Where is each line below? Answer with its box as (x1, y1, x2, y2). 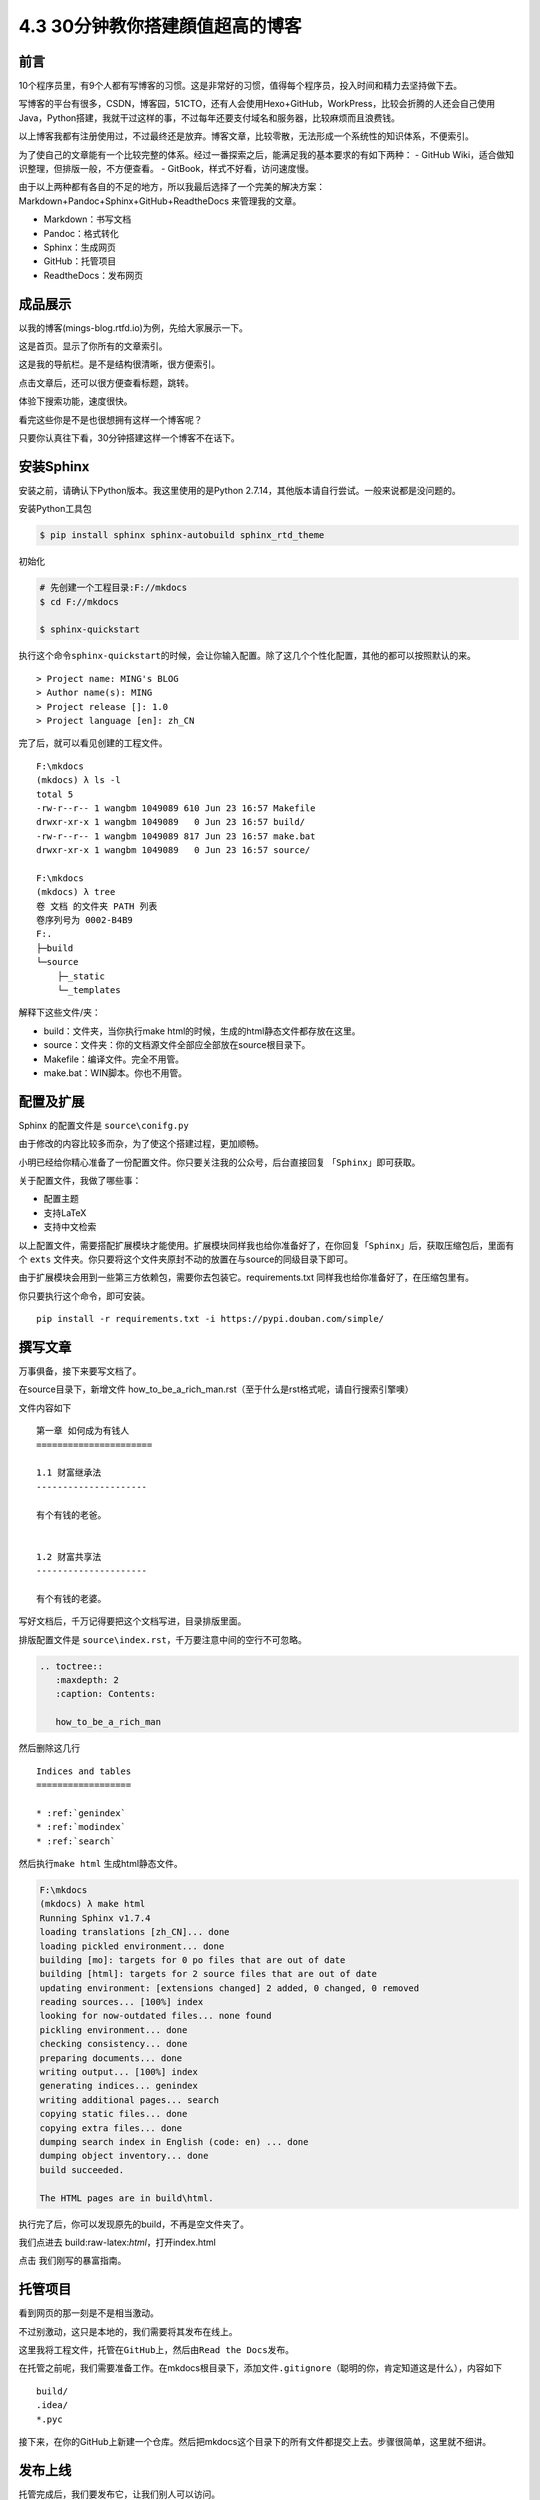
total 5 (36, 788, 74, 800)
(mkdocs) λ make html (39, 1898, 146, 1910)
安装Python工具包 (18, 503, 92, 515)
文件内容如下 (18, 1401, 72, 1414)
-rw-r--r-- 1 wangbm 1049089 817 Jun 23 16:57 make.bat (36, 830, 316, 842)
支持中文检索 (43, 1221, 97, 1233)
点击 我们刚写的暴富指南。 (18, 2255, 127, 2267)
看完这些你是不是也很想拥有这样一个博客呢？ (18, 413, 203, 425)
